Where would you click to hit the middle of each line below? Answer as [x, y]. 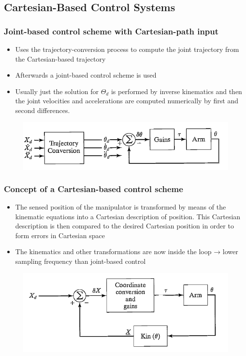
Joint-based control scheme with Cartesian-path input [111, 31]
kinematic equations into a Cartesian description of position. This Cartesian [128, 216]
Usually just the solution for [57, 91]
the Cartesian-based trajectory [60, 58]
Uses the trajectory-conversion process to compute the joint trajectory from [127, 49]
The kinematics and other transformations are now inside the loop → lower [127, 251]
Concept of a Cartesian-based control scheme [94, 188]
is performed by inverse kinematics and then [176, 91]
